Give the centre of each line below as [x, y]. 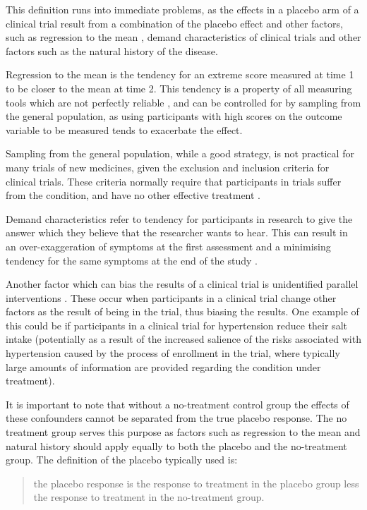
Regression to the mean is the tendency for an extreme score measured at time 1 [180, 74]
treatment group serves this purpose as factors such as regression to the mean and [183, 432]
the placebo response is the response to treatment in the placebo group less [196, 483]
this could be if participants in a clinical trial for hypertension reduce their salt [176, 325]
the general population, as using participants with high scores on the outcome [174, 116]
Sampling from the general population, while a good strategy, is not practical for [180, 153]
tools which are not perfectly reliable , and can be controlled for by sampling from [183, 102]
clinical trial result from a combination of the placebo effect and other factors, [174, 23]
